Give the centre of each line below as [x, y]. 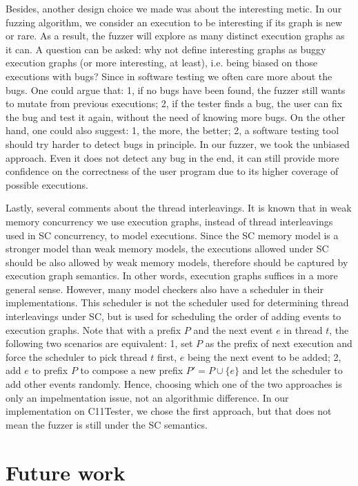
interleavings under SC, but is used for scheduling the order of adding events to [173, 316]
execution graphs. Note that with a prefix [93, 329]
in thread [303, 329]
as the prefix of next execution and [279, 343]
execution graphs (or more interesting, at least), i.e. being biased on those [162, 63]
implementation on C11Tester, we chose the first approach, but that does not [169, 411]
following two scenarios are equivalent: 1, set [99, 343]
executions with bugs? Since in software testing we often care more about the [169, 76]
